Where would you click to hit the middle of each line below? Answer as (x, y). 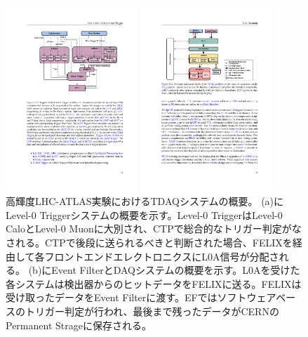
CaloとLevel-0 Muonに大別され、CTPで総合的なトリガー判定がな (154, 229)
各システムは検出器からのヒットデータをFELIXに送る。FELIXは (154, 283)
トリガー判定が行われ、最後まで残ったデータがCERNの (152, 311)
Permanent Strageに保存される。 (79, 325)
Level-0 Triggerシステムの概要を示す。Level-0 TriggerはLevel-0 (144, 214)
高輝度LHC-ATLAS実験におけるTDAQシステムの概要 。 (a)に (145, 201)
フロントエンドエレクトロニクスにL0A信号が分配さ (162, 256)
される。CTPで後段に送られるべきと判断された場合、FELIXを (149, 242)
